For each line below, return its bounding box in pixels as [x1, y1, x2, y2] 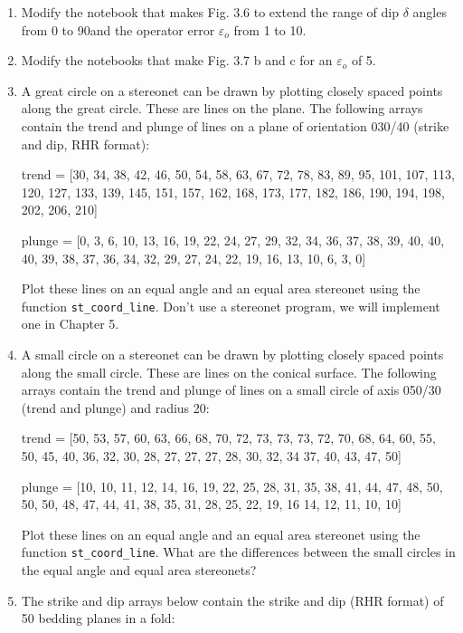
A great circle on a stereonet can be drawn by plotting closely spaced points [21, 81, 443, 100]
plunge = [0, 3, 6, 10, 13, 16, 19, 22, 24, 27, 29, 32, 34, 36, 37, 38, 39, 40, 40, [21, 230, 445, 249]
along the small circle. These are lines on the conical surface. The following [21, 362, 437, 381]
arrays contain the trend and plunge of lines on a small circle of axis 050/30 [21, 380, 441, 399]
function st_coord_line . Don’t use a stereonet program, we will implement [21, 296, 440, 315]
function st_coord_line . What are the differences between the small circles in [21, 542, 456, 561]
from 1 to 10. [233, 20, 307, 39]
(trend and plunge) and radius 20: [21, 398, 210, 417]
